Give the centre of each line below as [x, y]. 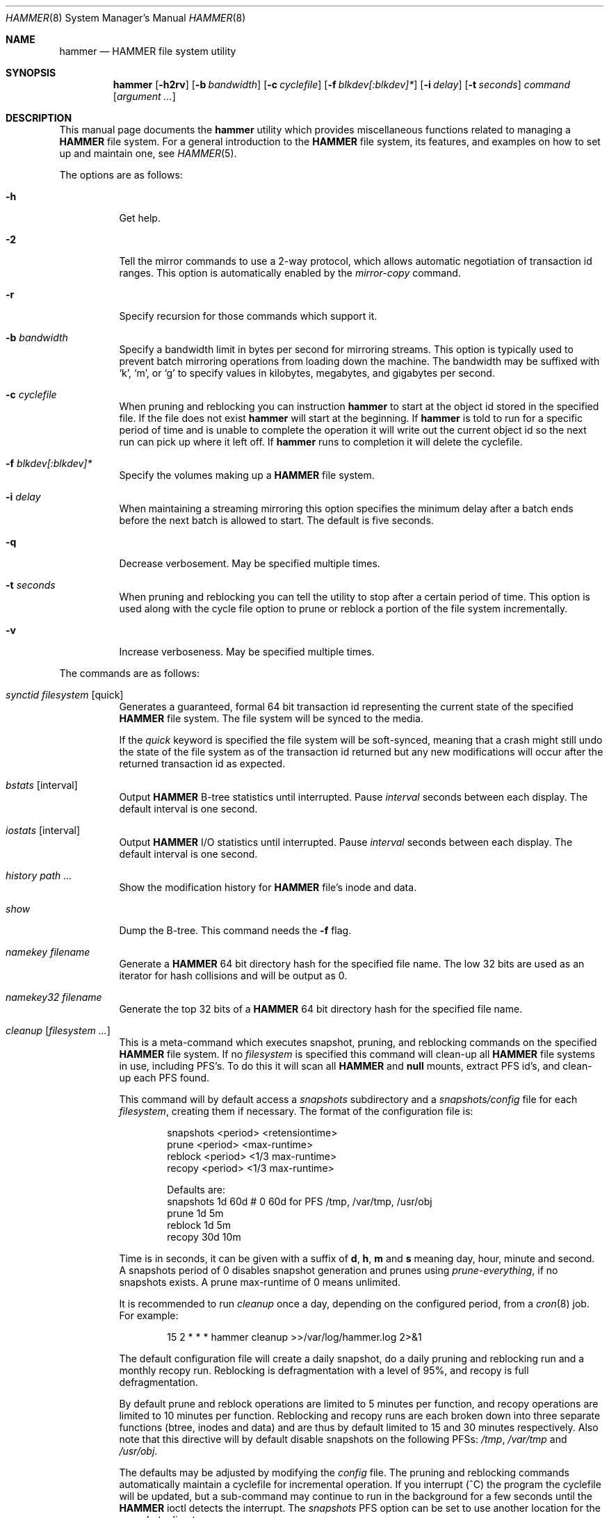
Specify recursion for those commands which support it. [248, 316]
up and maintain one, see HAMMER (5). [148, 153]
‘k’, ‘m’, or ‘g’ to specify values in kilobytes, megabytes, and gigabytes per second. [307, 373]
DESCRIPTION [39, 118]
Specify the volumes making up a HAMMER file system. [247, 475]
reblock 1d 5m [199, 1225]
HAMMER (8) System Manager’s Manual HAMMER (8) [126, 18]
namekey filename [48, 952]
